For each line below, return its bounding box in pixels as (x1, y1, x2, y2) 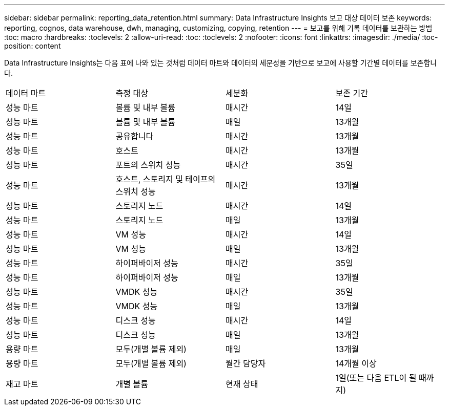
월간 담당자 (226, 358, 266, 369)
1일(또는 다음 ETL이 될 (335, 373, 417, 383)
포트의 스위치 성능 (115, 160, 181, 170)
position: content (4, 41, 61, 50)
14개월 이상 (335, 358, 377, 369)
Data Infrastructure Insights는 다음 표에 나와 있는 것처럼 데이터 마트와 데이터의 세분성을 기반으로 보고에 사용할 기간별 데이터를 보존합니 (4, 58, 437, 67)
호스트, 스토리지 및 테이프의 (115, 174, 216, 184)
